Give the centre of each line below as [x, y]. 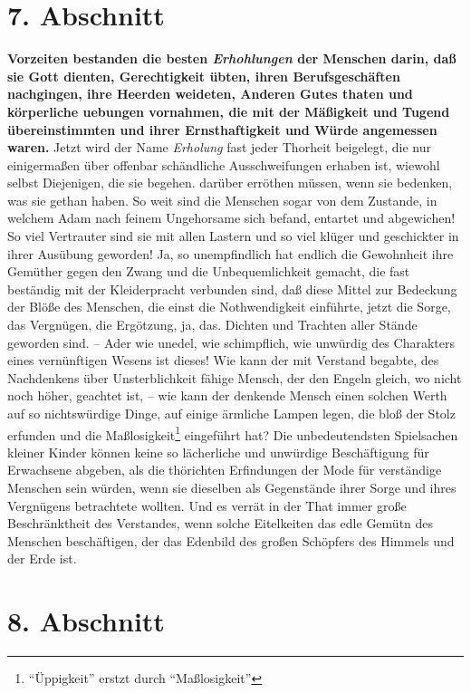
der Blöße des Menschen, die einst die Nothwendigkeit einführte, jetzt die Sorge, [229, 307]
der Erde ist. [42, 558]
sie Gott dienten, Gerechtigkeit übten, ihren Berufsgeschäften [204, 76]
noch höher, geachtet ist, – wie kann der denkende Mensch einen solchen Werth [227, 395]
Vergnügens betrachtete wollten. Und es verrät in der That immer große [207, 505]
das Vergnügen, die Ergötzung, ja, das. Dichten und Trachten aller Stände [212, 325]
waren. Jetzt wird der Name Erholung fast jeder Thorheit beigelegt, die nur [219, 147]
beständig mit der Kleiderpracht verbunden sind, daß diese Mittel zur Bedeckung [232, 289]
